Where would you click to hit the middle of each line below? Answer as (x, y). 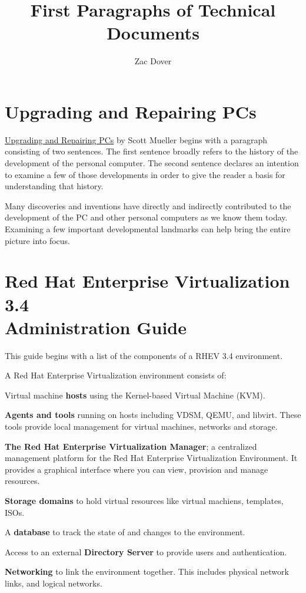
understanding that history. (54, 186)
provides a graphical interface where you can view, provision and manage (137, 469)
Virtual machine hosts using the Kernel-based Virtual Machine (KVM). (135, 395)
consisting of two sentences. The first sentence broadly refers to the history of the (152, 151)
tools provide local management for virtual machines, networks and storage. (141, 426)
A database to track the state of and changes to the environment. (125, 532)
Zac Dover (153, 61)
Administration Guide (96, 327)
